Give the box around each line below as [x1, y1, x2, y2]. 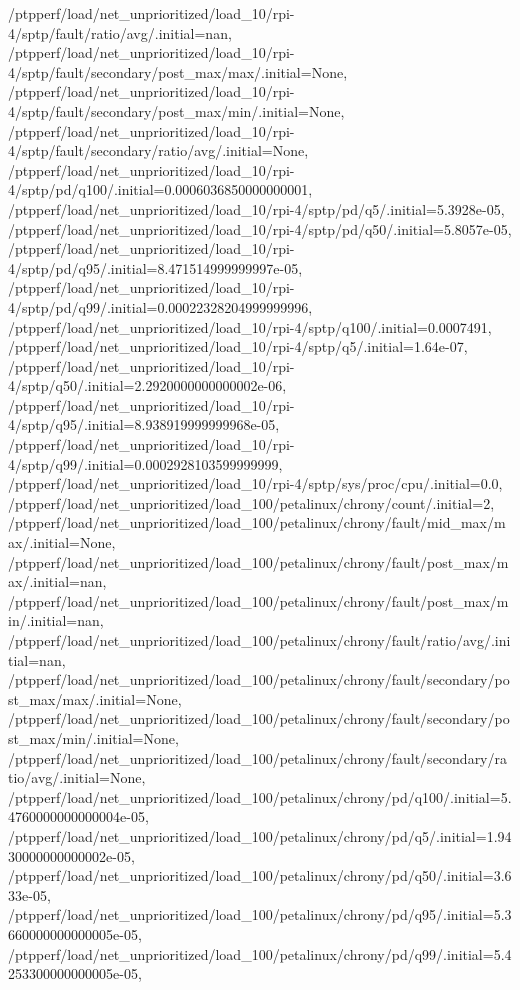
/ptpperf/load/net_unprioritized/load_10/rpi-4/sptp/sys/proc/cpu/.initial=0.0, [8, 473, 503, 494]
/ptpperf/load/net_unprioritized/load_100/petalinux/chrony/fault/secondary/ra [8, 747, 507, 768]
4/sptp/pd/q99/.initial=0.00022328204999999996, [8, 296, 313, 317]
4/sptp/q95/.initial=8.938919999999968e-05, [8, 414, 280, 435]
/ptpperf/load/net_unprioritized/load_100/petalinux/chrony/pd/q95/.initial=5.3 [8, 904, 512, 925]
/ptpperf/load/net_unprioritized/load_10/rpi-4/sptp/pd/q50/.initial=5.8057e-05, [8, 218, 512, 239]
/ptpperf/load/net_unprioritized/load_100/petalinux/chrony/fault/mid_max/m [8, 512, 506, 533]
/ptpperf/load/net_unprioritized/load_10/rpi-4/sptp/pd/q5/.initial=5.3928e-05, [8, 198, 505, 219]
